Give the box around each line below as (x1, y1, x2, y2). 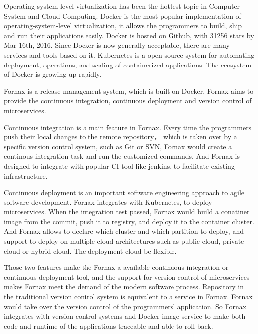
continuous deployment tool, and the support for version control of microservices (4, 271, 250, 282)
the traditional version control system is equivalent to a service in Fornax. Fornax (4, 291, 253, 302)
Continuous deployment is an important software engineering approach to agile (4, 187, 245, 198)
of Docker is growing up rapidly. (4, 69, 102, 79)
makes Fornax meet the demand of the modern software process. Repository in (4, 281, 244, 292)
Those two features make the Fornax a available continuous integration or (4, 262, 229, 272)
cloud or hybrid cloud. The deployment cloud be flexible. (4, 245, 177, 256)
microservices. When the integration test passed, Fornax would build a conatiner (4, 206, 250, 217)
